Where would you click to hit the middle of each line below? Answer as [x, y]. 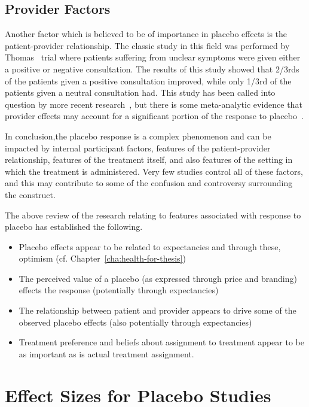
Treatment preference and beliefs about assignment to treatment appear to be [161, 342]
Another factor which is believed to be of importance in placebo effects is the [146, 34]
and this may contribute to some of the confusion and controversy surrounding [149, 183]
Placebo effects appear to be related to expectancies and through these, [150, 246]
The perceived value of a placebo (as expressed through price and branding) [158, 278]
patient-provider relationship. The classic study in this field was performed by [147, 45]
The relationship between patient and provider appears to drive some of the [157, 310]
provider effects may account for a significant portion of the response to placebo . [154, 116]
